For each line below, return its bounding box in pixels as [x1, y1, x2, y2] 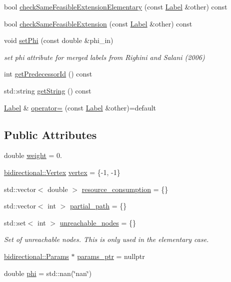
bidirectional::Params [4, 250, 69, 261]
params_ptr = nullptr [77, 250, 145, 261]
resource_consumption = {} [81, 183, 168, 194]
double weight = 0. [4, 150, 62, 160]
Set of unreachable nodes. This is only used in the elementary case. [4, 234, 209, 244]
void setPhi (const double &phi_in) [4, 35, 113, 45]
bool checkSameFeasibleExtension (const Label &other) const [4, 18, 192, 28]
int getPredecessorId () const [4, 68, 92, 79]
